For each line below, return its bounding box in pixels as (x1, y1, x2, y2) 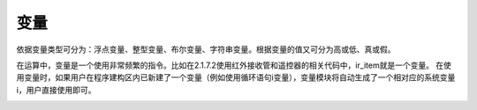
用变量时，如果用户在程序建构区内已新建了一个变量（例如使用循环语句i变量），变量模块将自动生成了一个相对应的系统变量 (16, 72, 456, 83)
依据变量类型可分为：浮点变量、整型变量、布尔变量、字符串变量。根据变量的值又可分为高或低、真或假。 (16, 44, 396, 55)
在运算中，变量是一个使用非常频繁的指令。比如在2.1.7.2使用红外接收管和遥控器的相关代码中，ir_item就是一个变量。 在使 (16, 60, 452, 70)
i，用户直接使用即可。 (16, 84, 96, 95)
